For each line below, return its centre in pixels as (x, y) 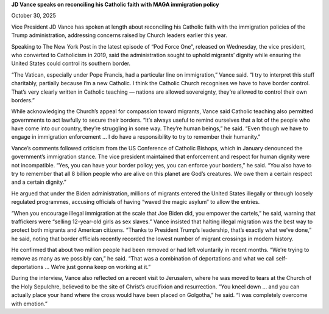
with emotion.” (30, 304)
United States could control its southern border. (71, 63)
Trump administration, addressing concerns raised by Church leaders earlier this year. (119, 35)
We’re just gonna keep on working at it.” (101, 267)
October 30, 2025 (34, 16)
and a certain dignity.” (39, 182)
